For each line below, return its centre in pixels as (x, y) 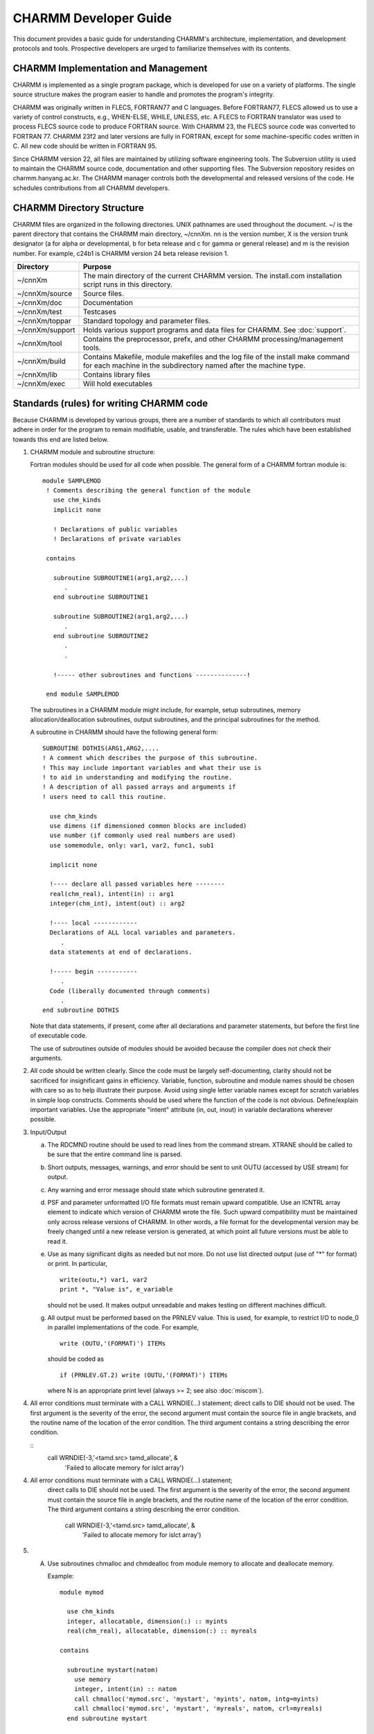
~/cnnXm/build (41, 361)
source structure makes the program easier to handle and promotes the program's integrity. (144, 94)
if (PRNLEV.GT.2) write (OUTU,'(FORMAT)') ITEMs (144, 1375)
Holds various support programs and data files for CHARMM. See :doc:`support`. (214, 330)
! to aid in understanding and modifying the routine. (137, 778)
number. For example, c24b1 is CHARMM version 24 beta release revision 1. (121, 253)
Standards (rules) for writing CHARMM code (110, 403)
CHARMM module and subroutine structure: (93, 452)
